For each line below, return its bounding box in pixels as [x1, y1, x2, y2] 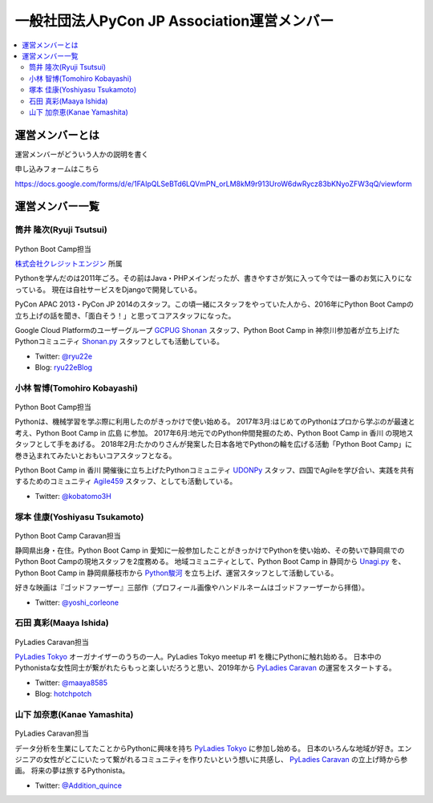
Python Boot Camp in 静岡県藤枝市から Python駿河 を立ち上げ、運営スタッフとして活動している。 [14, 568, 338, 578]
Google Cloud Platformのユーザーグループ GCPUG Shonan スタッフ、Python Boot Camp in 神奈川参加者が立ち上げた [14, 325, 400, 335]
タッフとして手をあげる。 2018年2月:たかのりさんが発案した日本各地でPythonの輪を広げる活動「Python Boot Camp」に [14, 440, 413, 449]
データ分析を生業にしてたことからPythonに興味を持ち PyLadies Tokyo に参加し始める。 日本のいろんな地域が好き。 [14, 743, 399, 753]
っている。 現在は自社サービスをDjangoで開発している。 [14, 285, 202, 294]
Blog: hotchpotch [34, 689, 92, 699]
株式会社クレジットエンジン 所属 [14, 258, 123, 268]
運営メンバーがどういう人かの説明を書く [14, 149, 148, 159]
